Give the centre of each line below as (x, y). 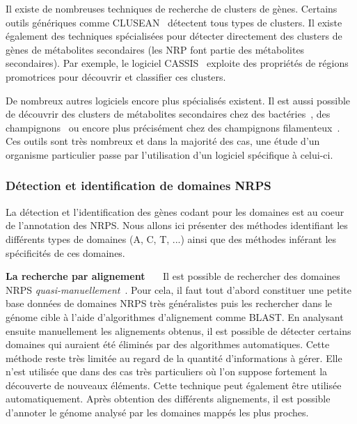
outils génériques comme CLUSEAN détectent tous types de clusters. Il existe (174, 22)
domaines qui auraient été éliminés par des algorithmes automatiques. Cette (168, 344)
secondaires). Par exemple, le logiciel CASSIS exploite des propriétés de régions (177, 63)
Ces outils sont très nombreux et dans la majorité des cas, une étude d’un (163, 141)
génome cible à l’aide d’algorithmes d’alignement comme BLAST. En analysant (175, 316)
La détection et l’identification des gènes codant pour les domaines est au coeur (175, 211)
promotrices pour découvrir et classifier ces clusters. (116, 76)
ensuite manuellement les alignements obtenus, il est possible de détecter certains (178, 330)
